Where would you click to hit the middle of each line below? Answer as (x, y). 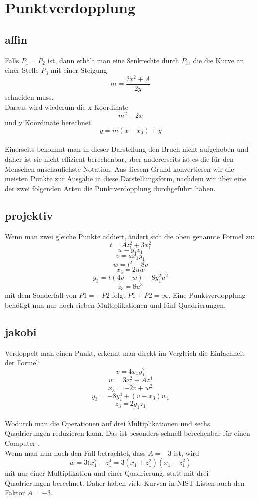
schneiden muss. (29, 96)
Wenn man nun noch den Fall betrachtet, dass (75, 452)
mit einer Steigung (79, 70)
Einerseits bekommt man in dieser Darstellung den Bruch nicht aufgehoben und (127, 149)
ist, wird (187, 452)
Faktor (15, 492)
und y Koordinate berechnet (48, 122)
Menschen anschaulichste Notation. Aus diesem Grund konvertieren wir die (120, 169)
